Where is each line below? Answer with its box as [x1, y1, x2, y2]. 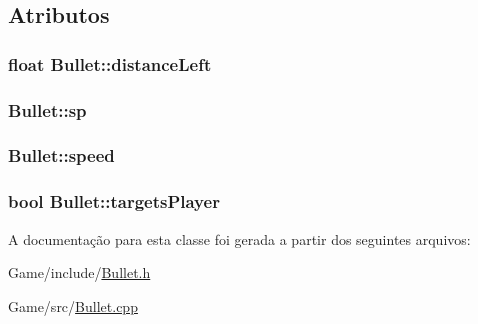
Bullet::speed [8, 143, 115, 168]
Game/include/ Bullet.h [8, 262, 151, 283]
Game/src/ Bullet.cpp [8, 295, 138, 316]
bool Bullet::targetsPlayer [8, 189, 220, 214]
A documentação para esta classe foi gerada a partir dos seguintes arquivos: [8, 228, 471, 249]
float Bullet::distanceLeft [8, 51, 212, 76]
